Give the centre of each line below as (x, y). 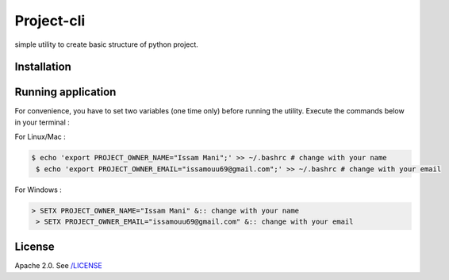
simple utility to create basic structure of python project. (106, 44)
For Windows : (38, 190)
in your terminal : (42, 122)
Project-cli (50, 21)
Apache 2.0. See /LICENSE (58, 266)
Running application (65, 92)
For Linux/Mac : (40, 137)
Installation (43, 67)
